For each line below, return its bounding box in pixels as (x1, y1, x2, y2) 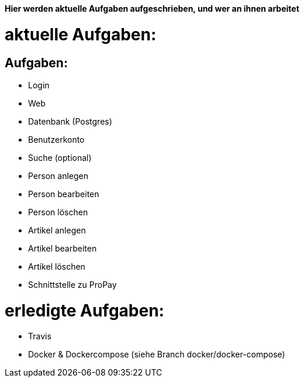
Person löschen (28, 207, 88, 217)
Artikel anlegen (28, 225, 86, 235)
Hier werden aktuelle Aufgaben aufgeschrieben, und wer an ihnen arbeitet (5, 4, 299, 13)
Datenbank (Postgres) (28, 116, 112, 126)
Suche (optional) (28, 152, 92, 163)
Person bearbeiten (28, 188, 99, 199)
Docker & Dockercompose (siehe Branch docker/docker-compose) (28, 349, 285, 360)
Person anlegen (28, 170, 88, 181)
